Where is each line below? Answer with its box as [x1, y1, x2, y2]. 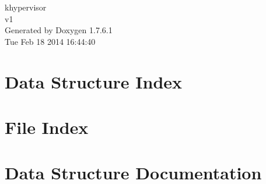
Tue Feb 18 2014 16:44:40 [5, 35, 96, 47]
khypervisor [5, 1, 47, 13]
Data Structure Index [5, 69, 183, 93]
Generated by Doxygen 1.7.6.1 [5, 24, 113, 36]
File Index [5, 115, 89, 139]
